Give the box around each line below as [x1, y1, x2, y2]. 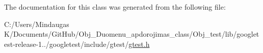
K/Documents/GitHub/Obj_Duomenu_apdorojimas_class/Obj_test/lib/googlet [4, 29, 259, 39]
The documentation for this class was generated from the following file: [4, 2, 226, 12]
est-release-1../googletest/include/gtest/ [4, 38, 129, 49]
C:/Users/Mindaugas [4, 18, 69, 29]
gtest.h [128, 38, 150, 49]
